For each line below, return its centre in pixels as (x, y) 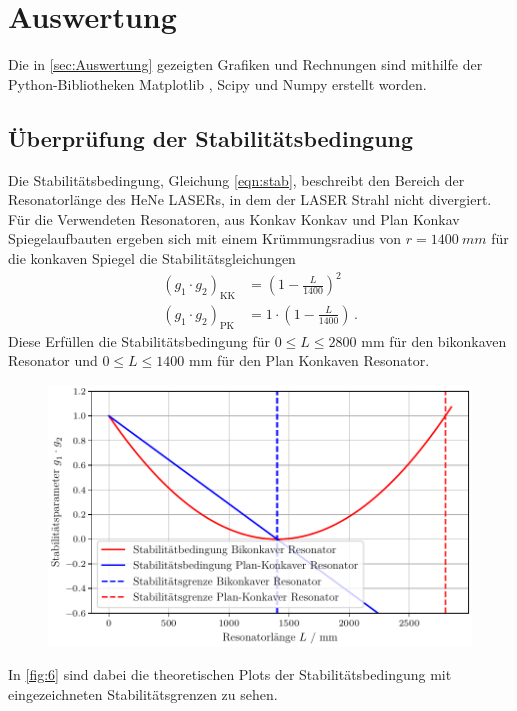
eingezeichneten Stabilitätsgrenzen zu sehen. (143, 693)
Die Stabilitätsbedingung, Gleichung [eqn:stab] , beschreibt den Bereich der (236, 179)
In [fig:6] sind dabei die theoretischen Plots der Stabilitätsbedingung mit (230, 674)
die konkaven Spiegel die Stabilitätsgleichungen (152, 257)
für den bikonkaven (448, 340)
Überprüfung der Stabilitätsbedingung (211, 137)
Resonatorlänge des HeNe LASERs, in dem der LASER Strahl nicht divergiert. (250, 199)
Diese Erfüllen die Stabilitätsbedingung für (139, 340)
